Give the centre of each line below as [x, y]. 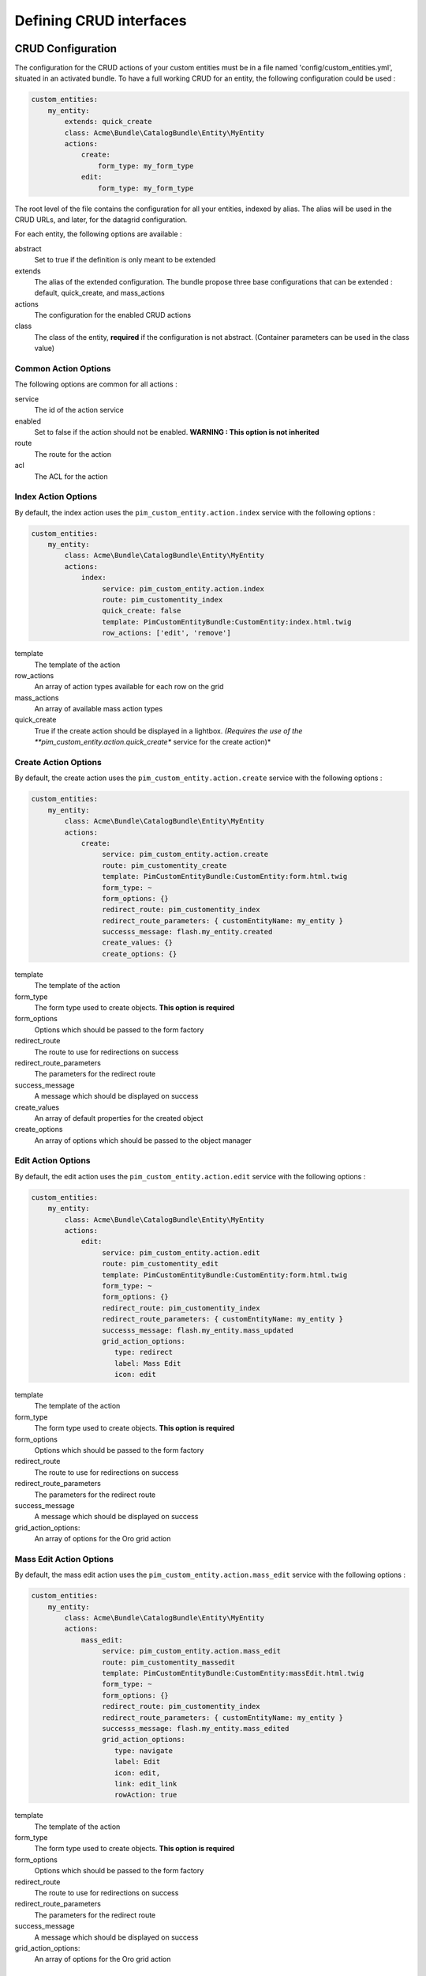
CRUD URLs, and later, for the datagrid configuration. [101, 219]
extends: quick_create [108, 122]
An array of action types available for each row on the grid [129, 687]
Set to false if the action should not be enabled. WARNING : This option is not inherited [177, 432]
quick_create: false [141, 611]
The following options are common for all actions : [96, 384]
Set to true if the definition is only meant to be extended [125, 260]
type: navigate [144, 1750]
